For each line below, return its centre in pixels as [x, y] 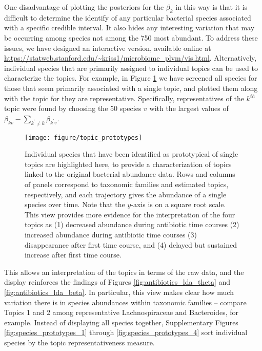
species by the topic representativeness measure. [79, 342]
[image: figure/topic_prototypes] [84, 137]
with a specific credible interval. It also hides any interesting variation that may [129, 27]
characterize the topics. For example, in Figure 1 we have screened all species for [131, 78]
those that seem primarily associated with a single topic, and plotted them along [131, 88]
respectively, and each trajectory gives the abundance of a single [126, 194]
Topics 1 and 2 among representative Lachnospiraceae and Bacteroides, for [122, 312]
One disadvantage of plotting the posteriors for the [84, 7]
